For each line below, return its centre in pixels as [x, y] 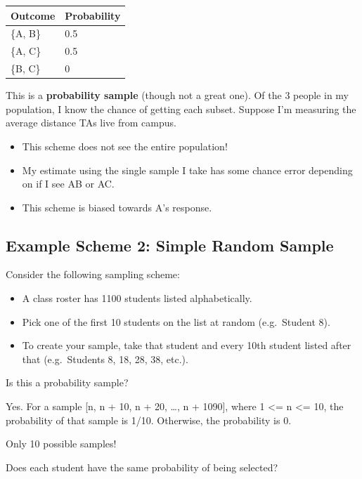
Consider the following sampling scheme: [93, 274]
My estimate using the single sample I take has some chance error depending [187, 170]
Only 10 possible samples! [61, 444]
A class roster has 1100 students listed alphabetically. [137, 298]
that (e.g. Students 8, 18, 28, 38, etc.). [105, 359]
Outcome [33, 15]
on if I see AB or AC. [68, 184]
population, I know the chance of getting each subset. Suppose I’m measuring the [181, 109]
